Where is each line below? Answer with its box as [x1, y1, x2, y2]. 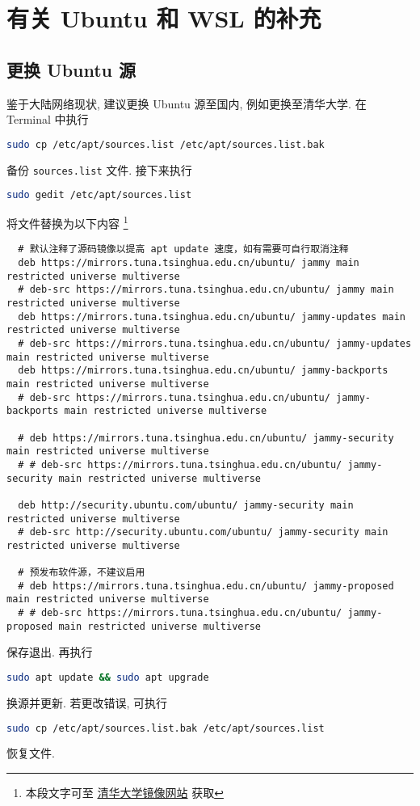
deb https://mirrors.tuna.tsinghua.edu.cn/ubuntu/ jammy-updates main [18, 310, 405, 323]
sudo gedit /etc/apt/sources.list [6, 189, 192, 201]
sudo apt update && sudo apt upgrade [6, 672, 209, 684]
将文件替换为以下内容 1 [6, 213, 128, 231]
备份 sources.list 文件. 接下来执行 [6, 161, 192, 178]
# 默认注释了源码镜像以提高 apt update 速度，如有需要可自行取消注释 [18, 243, 349, 255]
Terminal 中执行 [6, 111, 89, 128]
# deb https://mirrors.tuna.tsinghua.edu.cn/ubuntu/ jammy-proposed [18, 580, 394, 592]
